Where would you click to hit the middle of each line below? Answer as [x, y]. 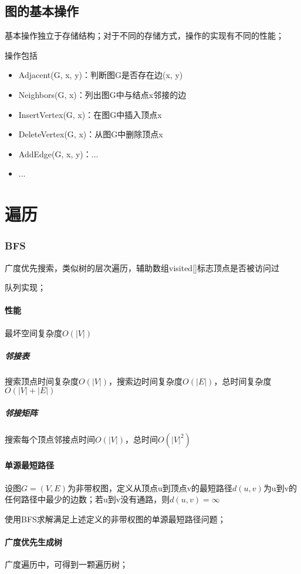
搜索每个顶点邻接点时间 [50, 439]
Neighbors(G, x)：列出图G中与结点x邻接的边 [102, 94]
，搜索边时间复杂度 [146, 381]
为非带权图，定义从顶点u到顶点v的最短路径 [150, 487]
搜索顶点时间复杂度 [42, 381]
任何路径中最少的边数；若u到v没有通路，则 [87, 499]
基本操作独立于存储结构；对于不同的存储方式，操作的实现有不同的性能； [144, 36]
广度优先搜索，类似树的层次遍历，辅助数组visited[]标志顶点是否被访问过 [142, 267]
